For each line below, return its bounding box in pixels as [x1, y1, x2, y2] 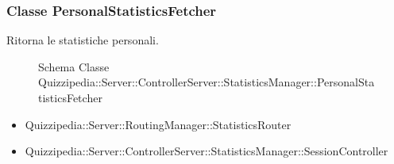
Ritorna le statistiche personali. [6, 32, 159, 48]
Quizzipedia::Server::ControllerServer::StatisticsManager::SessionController [25, 143, 388, 159]
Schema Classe [38, 58, 110, 74]
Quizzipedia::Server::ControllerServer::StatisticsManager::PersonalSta [38, 74, 375, 90]
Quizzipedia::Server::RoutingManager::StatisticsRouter [25, 116, 292, 132]
